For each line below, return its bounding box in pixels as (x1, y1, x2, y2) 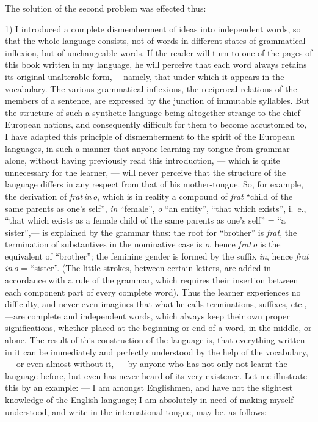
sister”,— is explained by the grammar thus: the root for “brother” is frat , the (5, 225, 297, 238)
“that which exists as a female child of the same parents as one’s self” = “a (5, 214, 286, 227)
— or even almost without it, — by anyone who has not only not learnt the (5, 357, 287, 370)
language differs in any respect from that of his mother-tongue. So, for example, (5, 178, 303, 191)
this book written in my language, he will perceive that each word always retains (5, 58, 307, 71)
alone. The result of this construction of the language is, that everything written (5, 333, 305, 346)
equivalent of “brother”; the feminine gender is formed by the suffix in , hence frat (5, 249, 309, 262)
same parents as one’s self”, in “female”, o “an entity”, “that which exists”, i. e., (5, 202, 306, 214)
